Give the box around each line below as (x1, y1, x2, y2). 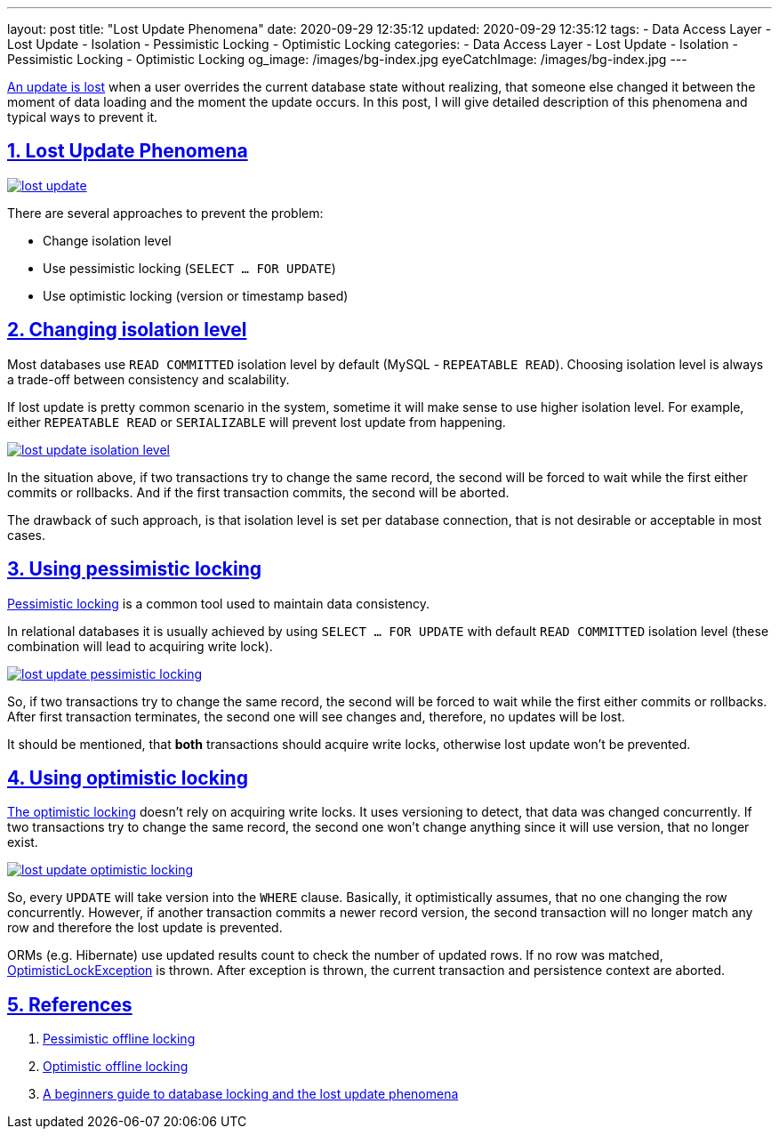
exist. (7, 834, 38, 850)
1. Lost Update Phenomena (7, 140, 248, 163)
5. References (7, 993, 133, 1016)
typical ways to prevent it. (7, 109, 158, 125)
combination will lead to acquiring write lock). (7, 638, 273, 654)
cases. (7, 527, 45, 543)
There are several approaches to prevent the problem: (7, 205, 324, 221)
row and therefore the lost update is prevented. (7, 920, 283, 936)
